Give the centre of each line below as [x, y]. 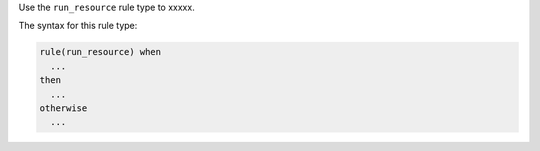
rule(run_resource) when [100, 52]
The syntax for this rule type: [78, 26]
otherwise [63, 108]
